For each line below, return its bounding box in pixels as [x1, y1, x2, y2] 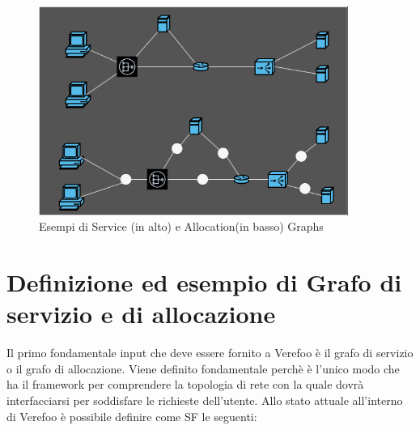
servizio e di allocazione [6, 297, 276, 330]
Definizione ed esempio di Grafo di [6, 266, 402, 299]
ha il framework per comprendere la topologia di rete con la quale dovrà [6, 376, 364, 393]
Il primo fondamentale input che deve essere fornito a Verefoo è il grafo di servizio [6, 344, 414, 361]
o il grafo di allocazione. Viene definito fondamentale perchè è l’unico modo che [6, 360, 400, 377]
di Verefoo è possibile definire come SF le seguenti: [6, 407, 257, 424]
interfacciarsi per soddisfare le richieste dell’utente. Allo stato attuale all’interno [6, 392, 403, 409]
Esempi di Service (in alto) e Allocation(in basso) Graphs [39, 218, 324, 235]
